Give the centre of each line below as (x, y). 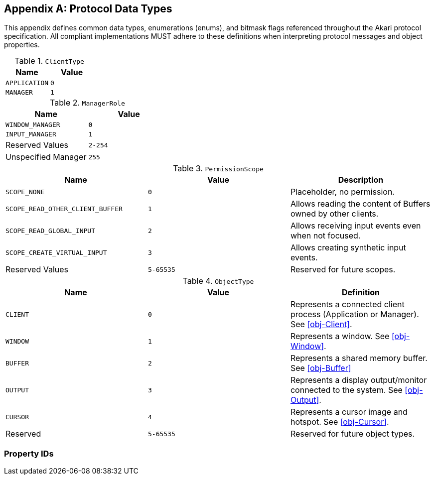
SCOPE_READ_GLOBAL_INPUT (51, 231)
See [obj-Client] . (321, 324)
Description (361, 180)
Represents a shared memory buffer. (359, 358)
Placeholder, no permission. (342, 192)
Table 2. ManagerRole (87, 103)
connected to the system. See (346, 390)
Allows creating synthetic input (348, 248)
